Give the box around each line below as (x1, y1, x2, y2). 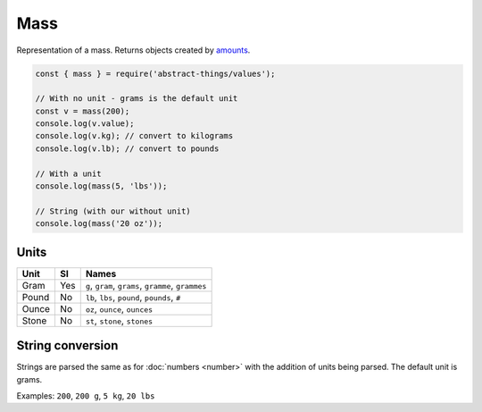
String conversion (16, 338, 119, 353)
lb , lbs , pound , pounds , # (85, 290, 181, 303)
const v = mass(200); (35, 105, 130, 116)
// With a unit (35, 168, 102, 179)
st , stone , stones (85, 314, 154, 326)
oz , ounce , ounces (85, 302, 154, 315)
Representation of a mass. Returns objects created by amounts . (16, 45, 251, 55)
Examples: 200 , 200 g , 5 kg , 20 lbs (16, 391, 155, 401)
